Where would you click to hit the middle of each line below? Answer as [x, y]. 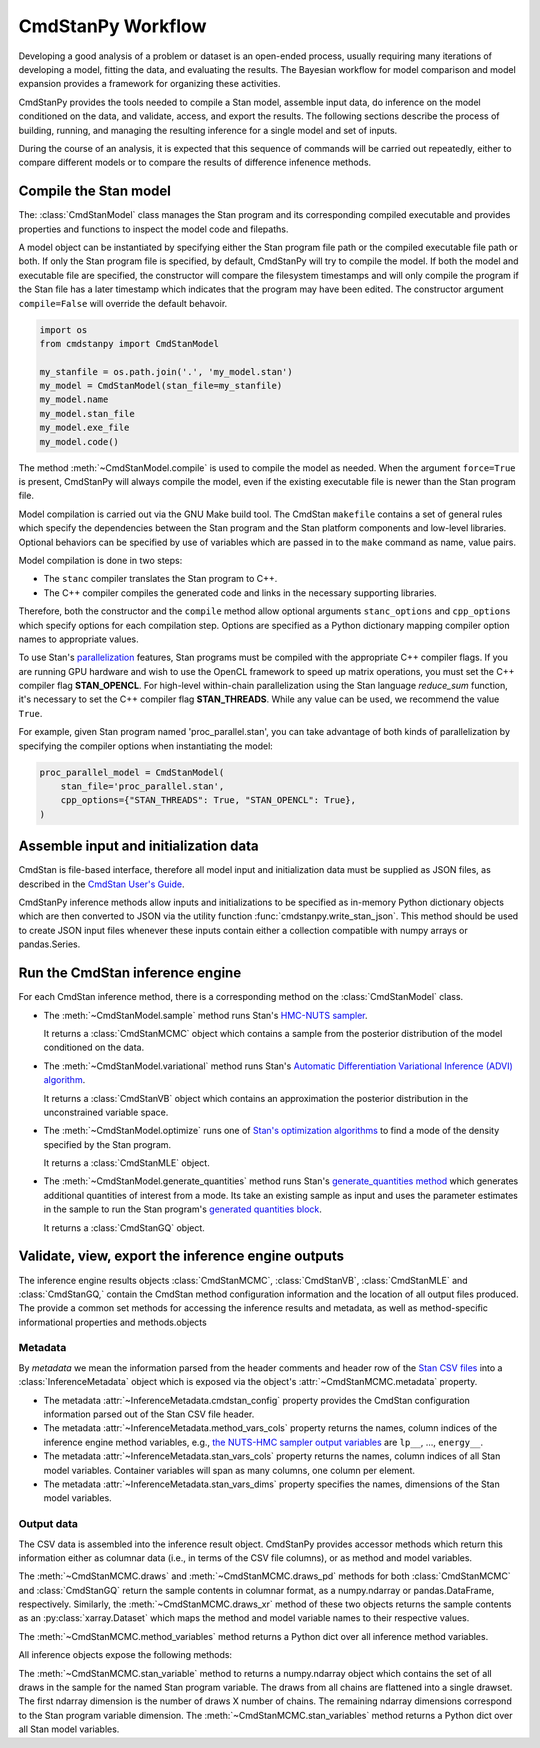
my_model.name [74, 399]
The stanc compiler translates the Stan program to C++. [160, 579]
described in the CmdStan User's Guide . [101, 884]
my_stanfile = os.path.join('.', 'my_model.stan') [166, 371]
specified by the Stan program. [107, 1144]
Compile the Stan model [95, 191]
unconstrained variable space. [106, 1112]
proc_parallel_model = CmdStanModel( [132, 772]
